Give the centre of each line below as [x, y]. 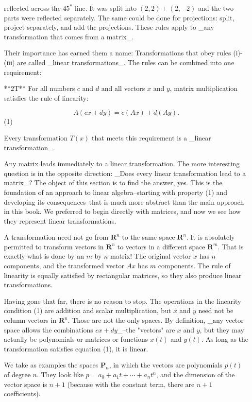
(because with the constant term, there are [131, 384]
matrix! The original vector [151, 256]
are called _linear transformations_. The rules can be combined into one [126, 62]
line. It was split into [106, 8]
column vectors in [30, 320]
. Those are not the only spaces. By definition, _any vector [156, 320]
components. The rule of [194, 266]
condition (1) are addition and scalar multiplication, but [88, 310]
